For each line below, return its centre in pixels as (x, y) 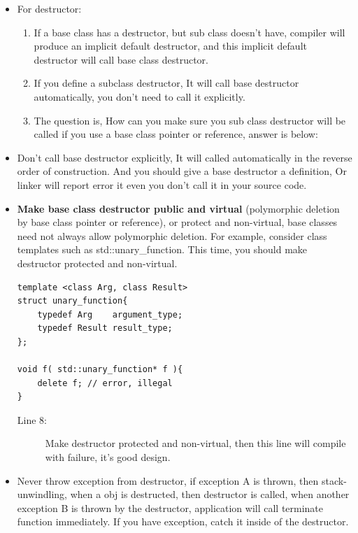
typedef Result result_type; (105, 328)
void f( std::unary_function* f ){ (100, 370)
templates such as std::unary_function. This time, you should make (162, 249)
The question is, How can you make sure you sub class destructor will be (190, 120)
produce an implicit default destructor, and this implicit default (170, 46)
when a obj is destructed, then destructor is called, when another (210, 494)
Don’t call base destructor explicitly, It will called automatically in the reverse (185, 157)
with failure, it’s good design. (108, 457)
